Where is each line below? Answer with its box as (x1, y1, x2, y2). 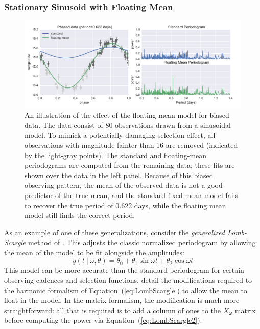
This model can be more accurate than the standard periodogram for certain (4, 265, 244, 275)
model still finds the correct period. (25, 210, 135, 221)
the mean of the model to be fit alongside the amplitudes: (4, 247, 184, 257)
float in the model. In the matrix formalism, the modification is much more (4, 295, 240, 305)
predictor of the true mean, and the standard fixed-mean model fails (25, 189, 238, 200)
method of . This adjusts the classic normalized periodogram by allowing (28, 237, 256, 248)
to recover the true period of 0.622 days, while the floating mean (25, 200, 226, 210)
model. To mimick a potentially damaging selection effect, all (25, 129, 216, 140)
